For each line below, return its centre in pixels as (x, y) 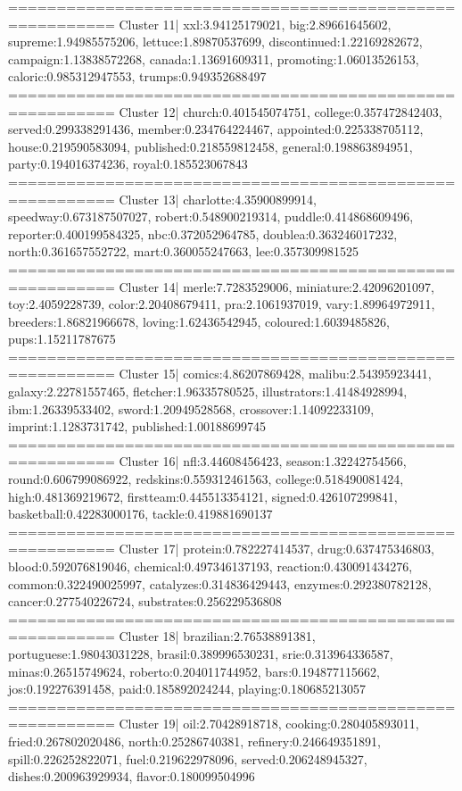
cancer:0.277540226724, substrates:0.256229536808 (145, 601)
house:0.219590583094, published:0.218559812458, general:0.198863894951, (210, 146)
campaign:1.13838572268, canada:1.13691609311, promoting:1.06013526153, (214, 58)
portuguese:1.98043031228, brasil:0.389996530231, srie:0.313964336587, (201, 653)
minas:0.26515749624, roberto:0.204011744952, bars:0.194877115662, (194, 671)
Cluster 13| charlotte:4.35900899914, (218, 199)
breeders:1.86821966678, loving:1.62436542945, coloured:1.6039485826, (199, 321)
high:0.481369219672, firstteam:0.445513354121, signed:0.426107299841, (203, 496)
